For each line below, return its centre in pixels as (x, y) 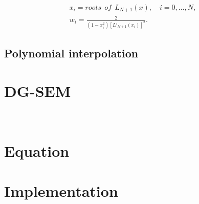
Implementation (61, 190)
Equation (37, 150)
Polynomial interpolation (71, 53)
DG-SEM (38, 90)
